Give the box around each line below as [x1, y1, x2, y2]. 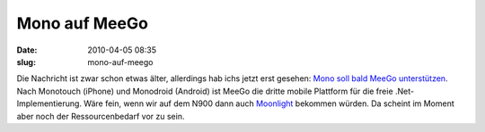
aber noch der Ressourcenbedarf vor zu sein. [16, 111, 185, 121]
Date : [16, 45, 38, 55]
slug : [16, 56, 36, 67]
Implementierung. [16, 98, 83, 109]
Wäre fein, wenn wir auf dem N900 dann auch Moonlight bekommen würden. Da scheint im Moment [84, 98, 455, 109]
